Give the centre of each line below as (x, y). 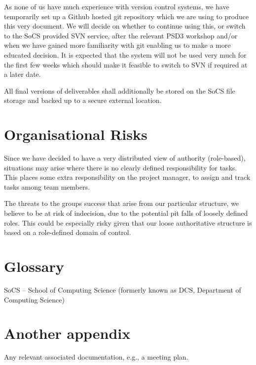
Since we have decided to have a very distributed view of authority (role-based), (125, 158)
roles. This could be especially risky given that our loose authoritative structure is (128, 222)
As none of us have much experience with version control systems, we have (117, 6)
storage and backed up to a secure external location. (83, 100)
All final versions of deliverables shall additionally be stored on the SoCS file (120, 90)
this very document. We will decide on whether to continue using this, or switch (125, 26)
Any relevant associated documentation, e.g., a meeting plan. (96, 357)
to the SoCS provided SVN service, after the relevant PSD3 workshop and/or (121, 35)
